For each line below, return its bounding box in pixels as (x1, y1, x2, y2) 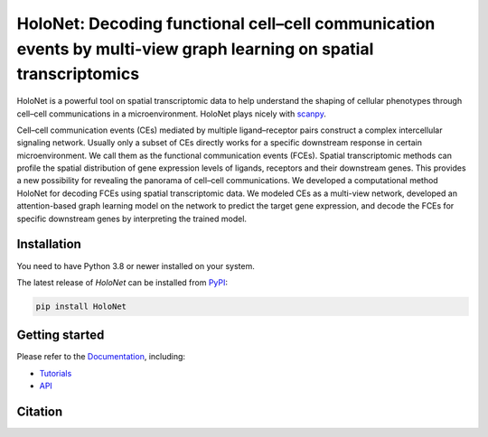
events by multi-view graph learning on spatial (16, 39, 374, 59)
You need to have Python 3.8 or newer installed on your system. (16, 260, 255, 271)
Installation (16, 237, 81, 252)
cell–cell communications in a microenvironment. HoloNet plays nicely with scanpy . (16, 108, 327, 119)
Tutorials (39, 367, 72, 378)
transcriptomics (16, 64, 140, 85)
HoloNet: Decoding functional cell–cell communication (16, 14, 436, 33)
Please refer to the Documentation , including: (16, 351, 185, 362)
